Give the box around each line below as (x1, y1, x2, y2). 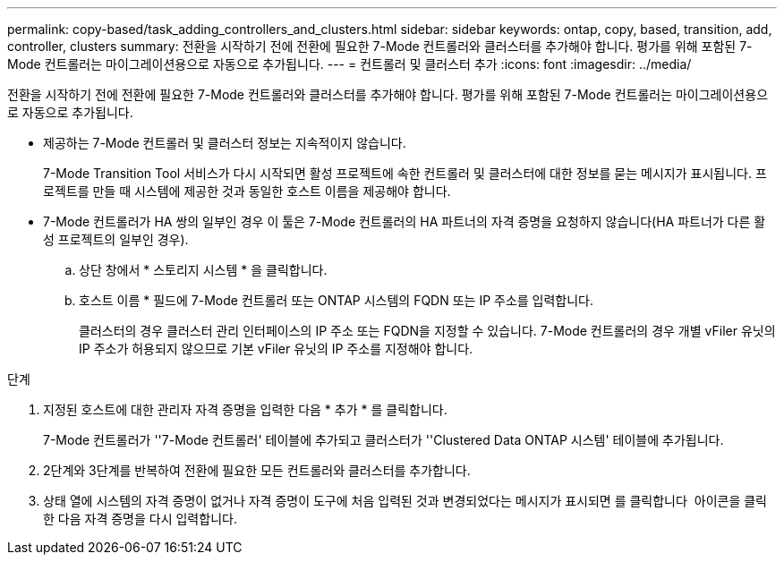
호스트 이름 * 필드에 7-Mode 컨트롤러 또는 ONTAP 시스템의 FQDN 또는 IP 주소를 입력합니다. (79, 293, 594, 308)
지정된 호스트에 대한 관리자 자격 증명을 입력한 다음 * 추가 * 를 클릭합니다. (43, 402, 447, 417)
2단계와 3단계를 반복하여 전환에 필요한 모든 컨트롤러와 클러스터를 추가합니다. (43, 463, 471, 478)
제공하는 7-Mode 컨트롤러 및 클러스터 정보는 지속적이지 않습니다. (43, 135, 406, 150)
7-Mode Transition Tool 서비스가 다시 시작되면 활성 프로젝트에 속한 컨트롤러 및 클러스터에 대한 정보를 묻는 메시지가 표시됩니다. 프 (43, 166, 767, 181)
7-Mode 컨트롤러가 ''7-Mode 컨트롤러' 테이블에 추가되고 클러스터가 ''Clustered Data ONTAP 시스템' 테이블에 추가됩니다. (43, 432, 724, 447)
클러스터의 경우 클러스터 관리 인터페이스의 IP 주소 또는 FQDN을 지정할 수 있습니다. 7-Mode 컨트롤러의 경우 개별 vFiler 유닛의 (79, 323, 776, 338)
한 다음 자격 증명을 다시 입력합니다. (43, 511, 237, 526)
